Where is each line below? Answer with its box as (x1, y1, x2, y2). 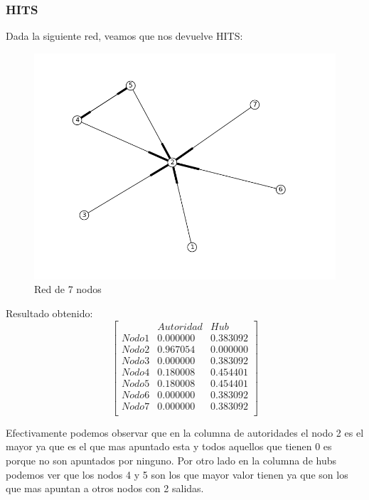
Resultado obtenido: (6, 306, 93, 320)
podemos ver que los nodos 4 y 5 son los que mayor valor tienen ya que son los (6, 467, 348, 482)
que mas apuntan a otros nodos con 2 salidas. (6, 481, 204, 496)
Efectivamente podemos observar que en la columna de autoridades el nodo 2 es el (6, 425, 364, 440)
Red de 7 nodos (34, 282, 102, 297)
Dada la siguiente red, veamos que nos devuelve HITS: (6, 28, 243, 43)
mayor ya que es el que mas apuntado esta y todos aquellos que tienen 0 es (6, 439, 332, 454)
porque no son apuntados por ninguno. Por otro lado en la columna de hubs (6, 453, 336, 468)
